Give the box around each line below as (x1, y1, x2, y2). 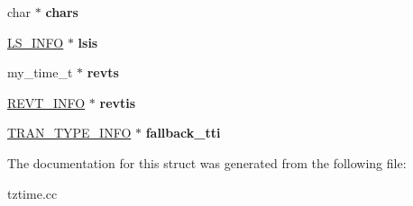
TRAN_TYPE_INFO (7, 123, 132, 142)
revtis (99, 93, 136, 112)
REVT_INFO (7, 93, 86, 112)
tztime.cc (7, 184, 58, 202)
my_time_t (7, 63, 73, 82)
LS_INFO (7, 32, 64, 51)
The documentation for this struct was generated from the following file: (7, 153, 407, 172)
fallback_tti (145, 123, 221, 142)
